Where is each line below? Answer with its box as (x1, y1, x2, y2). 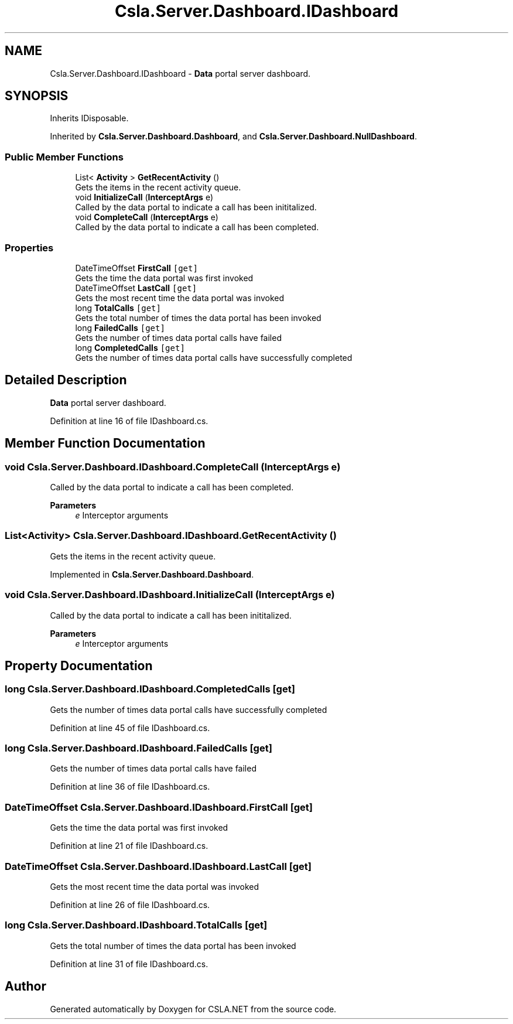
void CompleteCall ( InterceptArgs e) (75, 212, 218, 223)
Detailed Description (5, 373, 127, 388)
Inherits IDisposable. (50, 113, 129, 124)
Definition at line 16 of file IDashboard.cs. (50, 415, 208, 426)
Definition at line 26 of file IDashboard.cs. (50, 899, 210, 910)
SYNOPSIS (5, 88, 69, 104)
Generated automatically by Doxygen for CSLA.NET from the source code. (50, 1003, 337, 1014)
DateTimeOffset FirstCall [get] (75, 262, 198, 273)
